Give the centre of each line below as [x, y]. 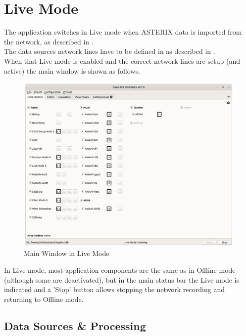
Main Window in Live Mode [67, 253]
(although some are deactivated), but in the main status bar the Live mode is [122, 279]
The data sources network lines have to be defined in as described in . [110, 51]
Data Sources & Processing [75, 325]
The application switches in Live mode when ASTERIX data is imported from [123, 32]
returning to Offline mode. [44, 299]
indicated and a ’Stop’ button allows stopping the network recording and [114, 289]
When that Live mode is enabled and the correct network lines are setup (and [122, 61]
